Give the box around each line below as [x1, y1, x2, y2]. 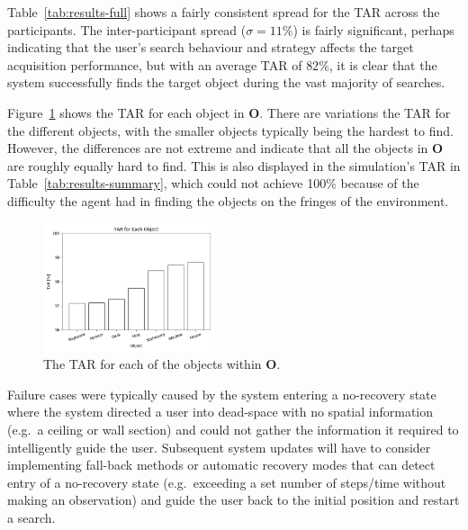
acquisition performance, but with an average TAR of [7, 55, 302, 74]
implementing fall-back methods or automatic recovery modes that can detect [7, 455, 436, 474]
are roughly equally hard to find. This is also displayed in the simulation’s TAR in [7, 156, 461, 175]
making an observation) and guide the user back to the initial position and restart [7, 490, 460, 509]
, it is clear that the [328, 55, 437, 74]
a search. [7, 508, 56, 526]
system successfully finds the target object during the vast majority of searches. [7, 73, 445, 92]
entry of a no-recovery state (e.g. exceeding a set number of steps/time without [7, 472, 446, 491]
